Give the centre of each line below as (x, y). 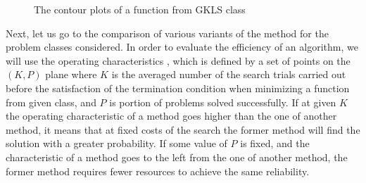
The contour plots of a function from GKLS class (140, 9)
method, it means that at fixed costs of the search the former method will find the (183, 129)
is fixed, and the (275, 143)
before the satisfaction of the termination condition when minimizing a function (178, 88)
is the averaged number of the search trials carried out (229, 74)
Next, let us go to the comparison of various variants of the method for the (167, 33)
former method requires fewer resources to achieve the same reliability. (158, 171)
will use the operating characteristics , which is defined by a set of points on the (178, 60)
